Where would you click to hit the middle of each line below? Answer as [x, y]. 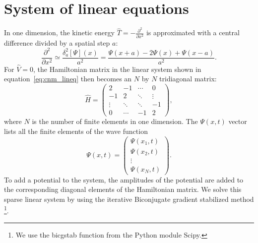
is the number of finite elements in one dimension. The [115, 121]
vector [238, 121]
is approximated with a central [193, 32]
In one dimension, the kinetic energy [59, 32]
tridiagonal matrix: [188, 79]
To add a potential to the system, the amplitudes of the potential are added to [124, 179]
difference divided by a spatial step [57, 42]
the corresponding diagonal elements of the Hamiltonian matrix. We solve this [123, 189]
